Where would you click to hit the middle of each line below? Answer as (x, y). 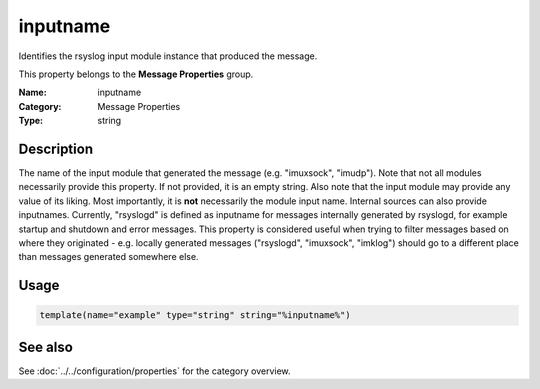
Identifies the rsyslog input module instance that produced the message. (168, 56)
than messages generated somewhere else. (108, 257)
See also (46, 346)
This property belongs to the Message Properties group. (136, 74)
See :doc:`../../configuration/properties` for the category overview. (154, 371)
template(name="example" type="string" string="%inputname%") (195, 315)
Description (56, 148)
